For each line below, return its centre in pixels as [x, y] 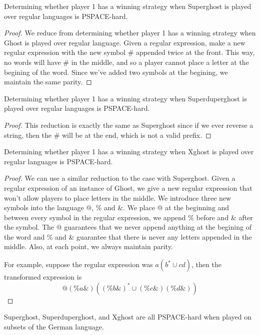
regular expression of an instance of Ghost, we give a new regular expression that [128, 187]
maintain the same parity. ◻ [48, 82]
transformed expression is [43, 277]
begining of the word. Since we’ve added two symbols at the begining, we [116, 72]
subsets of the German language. [54, 326]
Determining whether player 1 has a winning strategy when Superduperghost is [125, 98]
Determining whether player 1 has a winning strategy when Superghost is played [128, 6]
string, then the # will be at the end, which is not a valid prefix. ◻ [108, 135]
